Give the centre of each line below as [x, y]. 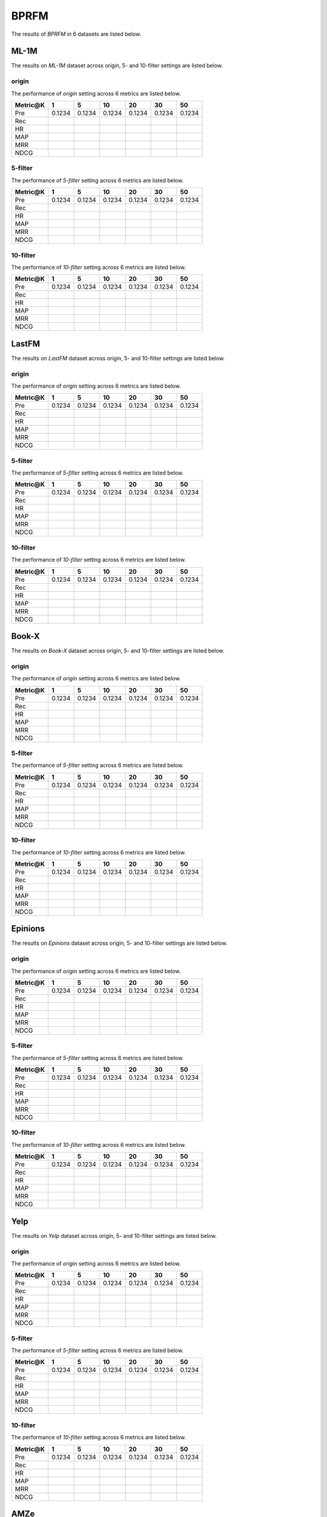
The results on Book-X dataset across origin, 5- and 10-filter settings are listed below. [118, 651]
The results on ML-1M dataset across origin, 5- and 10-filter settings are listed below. [117, 66]
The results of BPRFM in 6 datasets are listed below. [76, 34]
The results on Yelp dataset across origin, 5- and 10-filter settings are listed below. [114, 1235]
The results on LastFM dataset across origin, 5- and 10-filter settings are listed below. [118, 358]
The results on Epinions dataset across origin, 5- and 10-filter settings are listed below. [119, 943]
